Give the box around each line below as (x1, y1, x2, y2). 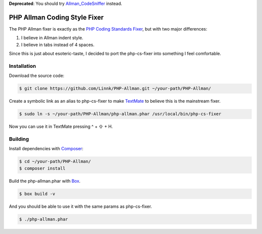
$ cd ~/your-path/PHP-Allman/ (19, 159, 91, 164)
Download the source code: (9, 73, 65, 78)
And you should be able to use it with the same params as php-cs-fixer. (9, 203, 152, 209)
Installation (9, 62, 36, 69)
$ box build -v (19, 191, 55, 196)
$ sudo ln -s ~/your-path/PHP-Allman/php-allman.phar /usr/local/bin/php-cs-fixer (19, 111, 222, 117)
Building (9, 136, 29, 142)
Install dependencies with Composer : (9, 146, 83, 152)
